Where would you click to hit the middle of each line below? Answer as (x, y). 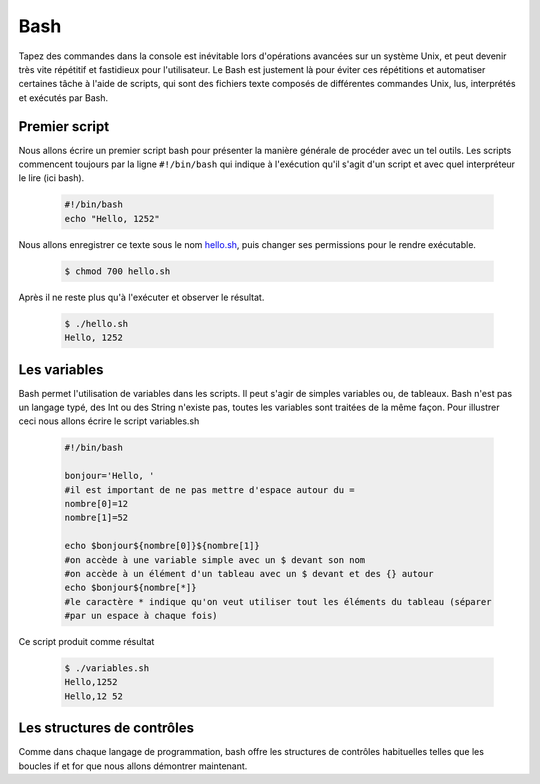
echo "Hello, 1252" (112, 218)
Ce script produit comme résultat (86, 642)
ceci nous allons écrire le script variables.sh (109, 421)
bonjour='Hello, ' (109, 476)
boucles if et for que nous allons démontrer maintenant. (133, 766)
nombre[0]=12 (96, 503)
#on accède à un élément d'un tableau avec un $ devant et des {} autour (249, 573)
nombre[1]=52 (96, 518)
